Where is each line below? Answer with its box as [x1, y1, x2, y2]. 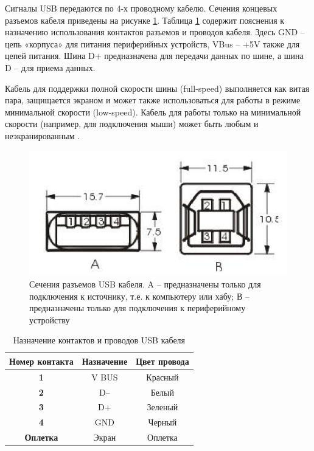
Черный [148, 416, 177, 429]
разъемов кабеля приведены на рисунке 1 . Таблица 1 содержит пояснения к [5, 13, 285, 26]
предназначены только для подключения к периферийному [29, 301, 246, 314]
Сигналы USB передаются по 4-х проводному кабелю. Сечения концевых [5, 2, 277, 14]
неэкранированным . [5, 129, 80, 142]
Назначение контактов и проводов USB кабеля [13, 334, 186, 346]
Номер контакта [9, 354, 74, 367]
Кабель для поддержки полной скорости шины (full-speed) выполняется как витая [5, 81, 310, 94]
